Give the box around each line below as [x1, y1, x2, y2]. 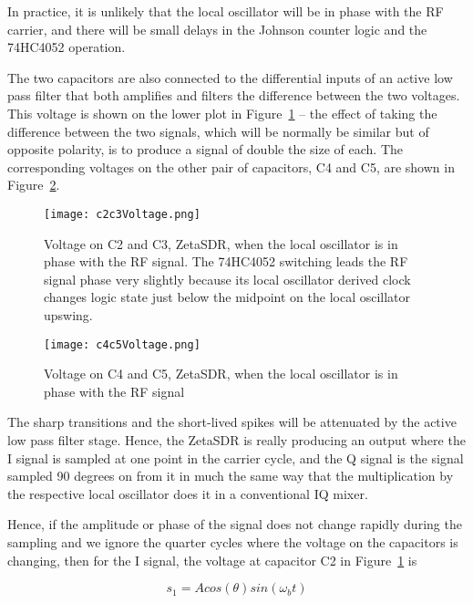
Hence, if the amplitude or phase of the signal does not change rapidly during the [7, 515, 462, 534]
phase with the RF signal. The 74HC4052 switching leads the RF [44, 252, 408, 271]
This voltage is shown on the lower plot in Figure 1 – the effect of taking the [7, 103, 437, 122]
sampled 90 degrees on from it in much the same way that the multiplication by [7, 466, 454, 485]
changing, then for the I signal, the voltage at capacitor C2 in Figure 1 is [7, 550, 417, 569]
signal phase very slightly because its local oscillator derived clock [44, 269, 411, 288]
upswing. [44, 305, 93, 324]
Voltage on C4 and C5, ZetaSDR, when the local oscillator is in [44, 364, 398, 383]
